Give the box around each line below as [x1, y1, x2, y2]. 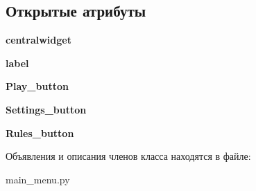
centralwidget [6, 33, 71, 47]
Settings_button [6, 102, 87, 116]
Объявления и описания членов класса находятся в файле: [6, 149, 251, 163]
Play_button [6, 79, 69, 93]
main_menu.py [6, 172, 70, 186]
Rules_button [6, 125, 74, 140]
